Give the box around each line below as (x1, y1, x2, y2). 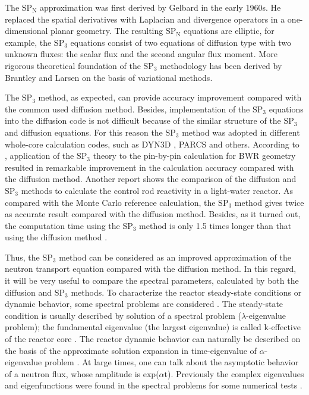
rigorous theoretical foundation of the (5, 59, 141, 71)
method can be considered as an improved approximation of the (59, 250, 291, 263)
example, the (5, 36, 52, 48)
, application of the (5, 149, 74, 162)
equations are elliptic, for (184, 24, 275, 37)
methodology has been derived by (160, 59, 282, 71)
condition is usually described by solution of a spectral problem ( (5, 309, 241, 321)
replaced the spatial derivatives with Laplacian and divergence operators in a (5, 12, 285, 25)
